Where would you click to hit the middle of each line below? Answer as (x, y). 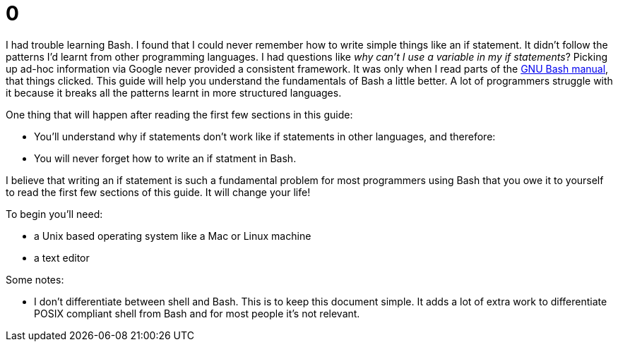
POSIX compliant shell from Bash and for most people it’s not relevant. (197, 313)
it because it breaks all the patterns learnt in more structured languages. (174, 92)
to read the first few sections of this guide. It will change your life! (158, 192)
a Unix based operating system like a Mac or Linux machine (173, 236)
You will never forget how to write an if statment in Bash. (165, 158)
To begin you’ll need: (54, 214)
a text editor (62, 257)
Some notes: (35, 279)
